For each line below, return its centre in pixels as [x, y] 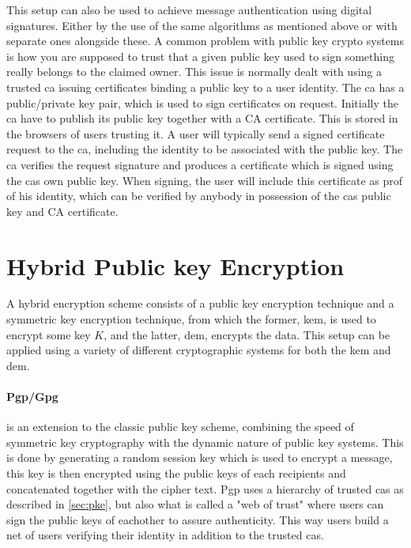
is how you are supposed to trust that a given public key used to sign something [200, 56]
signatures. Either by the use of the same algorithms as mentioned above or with [202, 25]
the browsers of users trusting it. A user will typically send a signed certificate [196, 133]
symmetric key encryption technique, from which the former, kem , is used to [191, 319]
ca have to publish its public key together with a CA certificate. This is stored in [202, 118]
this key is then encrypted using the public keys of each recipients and [176, 472]
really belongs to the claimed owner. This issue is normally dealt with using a [194, 72]
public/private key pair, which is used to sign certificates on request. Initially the [202, 102]
